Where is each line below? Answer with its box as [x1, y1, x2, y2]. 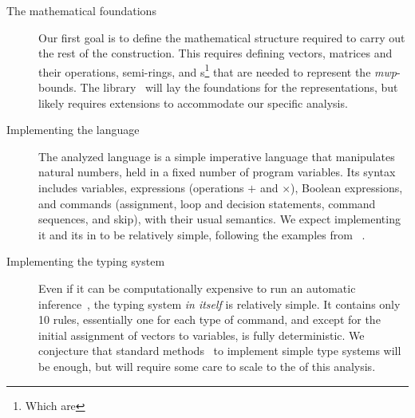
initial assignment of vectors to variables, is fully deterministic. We [38, 326, 365, 343]
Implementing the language [6, 121, 140, 138]
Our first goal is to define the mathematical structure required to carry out [38, 29, 405, 45]
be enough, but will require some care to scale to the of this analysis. [38, 357, 376, 374]
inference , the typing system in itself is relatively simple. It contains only [38, 295, 401, 312]
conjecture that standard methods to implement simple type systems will [38, 342, 401, 359]
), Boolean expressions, [290, 179, 403, 195]
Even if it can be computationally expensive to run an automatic [38, 279, 356, 296]
